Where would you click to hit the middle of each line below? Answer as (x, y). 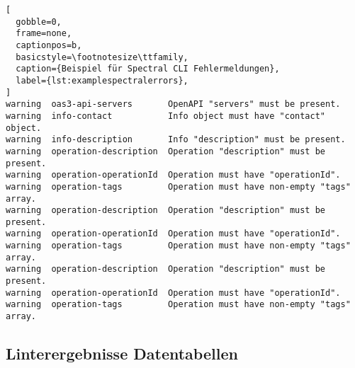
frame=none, (44, 34)
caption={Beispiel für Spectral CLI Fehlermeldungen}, (148, 69)
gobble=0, (39, 22)
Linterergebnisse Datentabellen (122, 353)
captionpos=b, (49, 45)
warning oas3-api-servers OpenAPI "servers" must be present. (173, 104)
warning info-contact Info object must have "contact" (166, 116)
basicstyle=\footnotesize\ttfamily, (102, 57)
